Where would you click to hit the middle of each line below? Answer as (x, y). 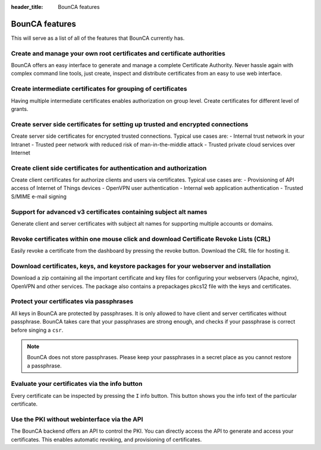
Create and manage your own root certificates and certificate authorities (118, 53)
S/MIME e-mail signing (39, 197)
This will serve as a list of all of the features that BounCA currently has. (98, 38)
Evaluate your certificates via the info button (77, 384)
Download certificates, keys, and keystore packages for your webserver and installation (141, 266)
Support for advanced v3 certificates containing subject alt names (109, 212)
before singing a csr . (37, 330)
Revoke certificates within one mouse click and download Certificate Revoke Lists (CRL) (141, 239)
